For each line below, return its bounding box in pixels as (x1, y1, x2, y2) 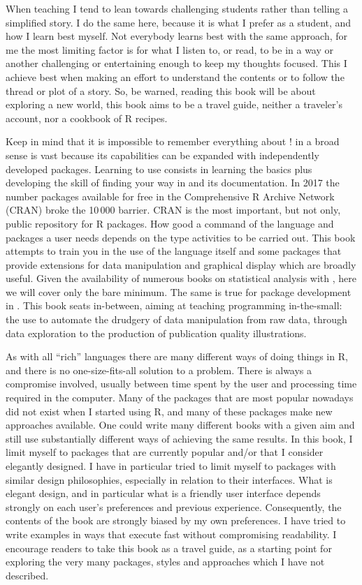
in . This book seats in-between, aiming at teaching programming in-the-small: (6, 298, 342, 313)
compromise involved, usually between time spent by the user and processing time (6, 376, 357, 391)
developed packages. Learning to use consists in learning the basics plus (6, 161, 312, 176)
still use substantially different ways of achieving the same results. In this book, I (6, 431, 353, 445)
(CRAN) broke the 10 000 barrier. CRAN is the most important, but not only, (6, 202, 341, 217)
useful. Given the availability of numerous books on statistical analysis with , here (6, 271, 357, 286)
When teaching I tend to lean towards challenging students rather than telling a (6, 1, 348, 15)
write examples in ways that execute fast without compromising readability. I (6, 526, 337, 541)
